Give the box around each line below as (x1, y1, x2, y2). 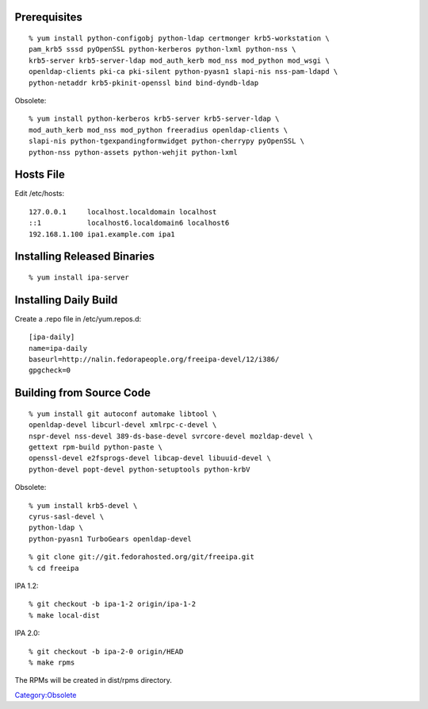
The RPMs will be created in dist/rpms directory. (14, 676, 172, 685)
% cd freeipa (29, 564, 79, 572)
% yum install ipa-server (29, 273, 130, 282)
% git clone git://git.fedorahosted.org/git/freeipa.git (29, 553, 255, 561)
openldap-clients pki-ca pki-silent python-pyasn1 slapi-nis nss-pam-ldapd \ (29, 67, 338, 76)
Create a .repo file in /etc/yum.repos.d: (14, 314, 142, 323)
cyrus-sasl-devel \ (29, 512, 105, 522)
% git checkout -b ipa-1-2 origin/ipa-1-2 (29, 599, 197, 609)
